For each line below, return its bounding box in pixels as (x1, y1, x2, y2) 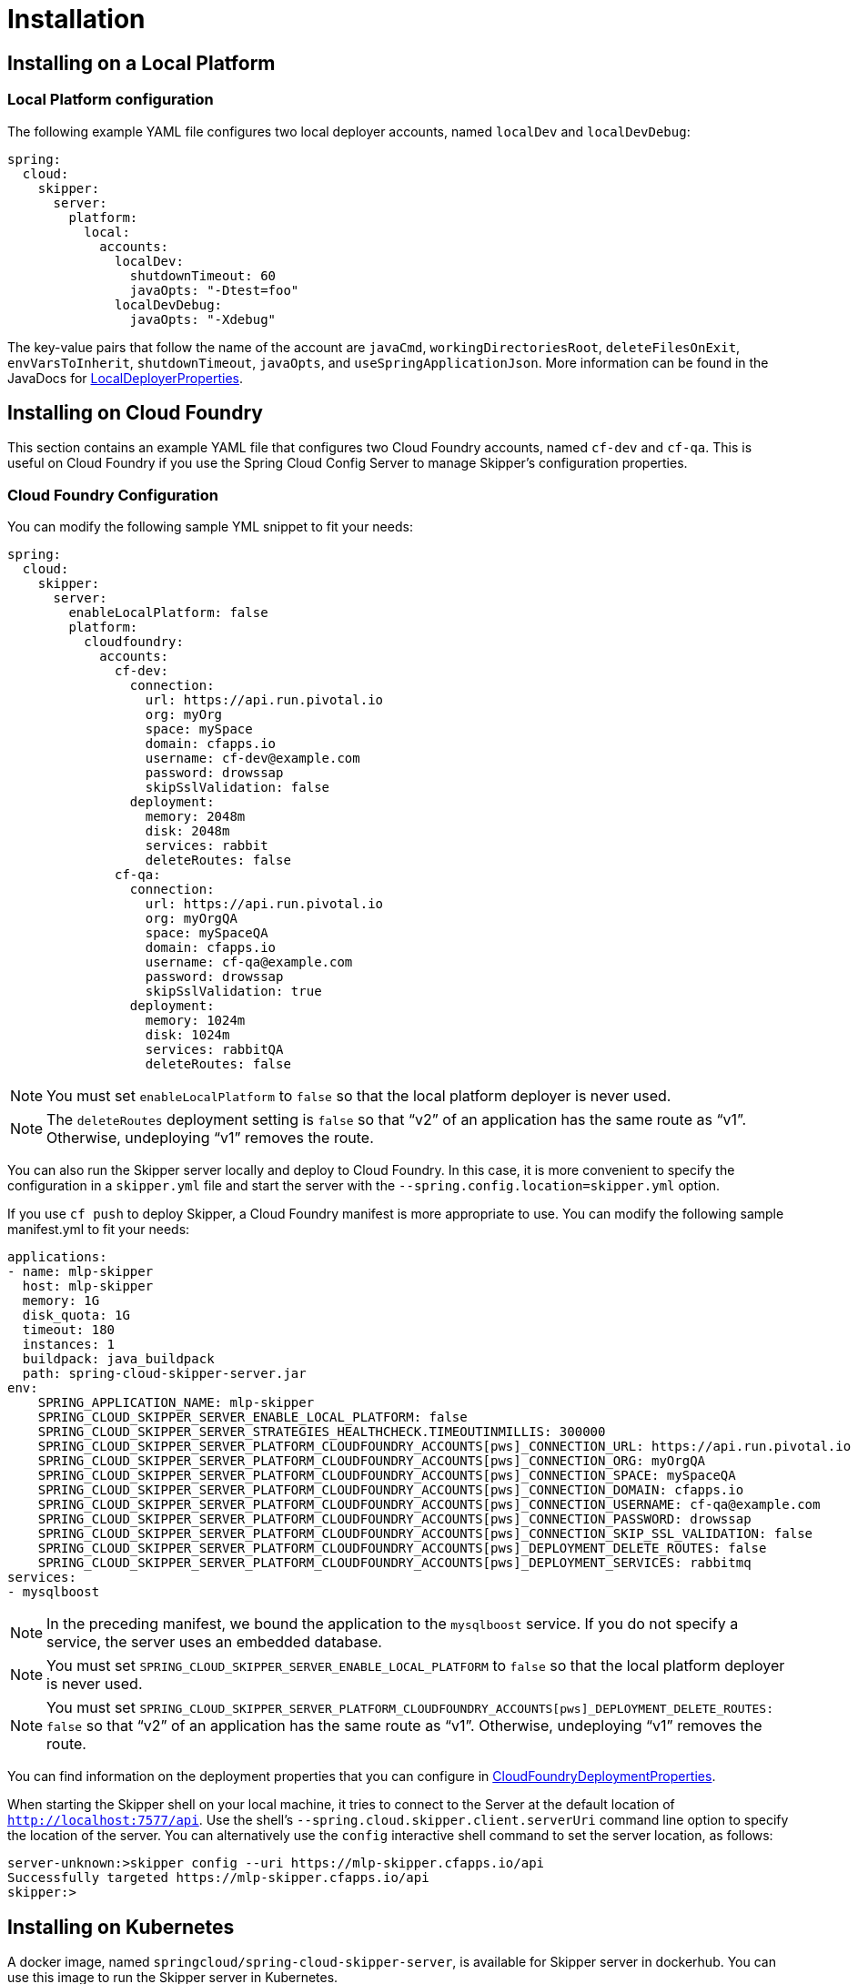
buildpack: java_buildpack (22, 1351, 215, 1367)
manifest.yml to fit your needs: (7, 1221, 190, 1238)
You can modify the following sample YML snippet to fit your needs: (7, 519, 413, 535)
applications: (7, 1250, 107, 1265)
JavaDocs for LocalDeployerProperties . (7, 369, 243, 386)
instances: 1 (22, 1337, 116, 1352)
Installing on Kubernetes (7, 1915, 235, 1938)
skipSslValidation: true (145, 984, 322, 999)
